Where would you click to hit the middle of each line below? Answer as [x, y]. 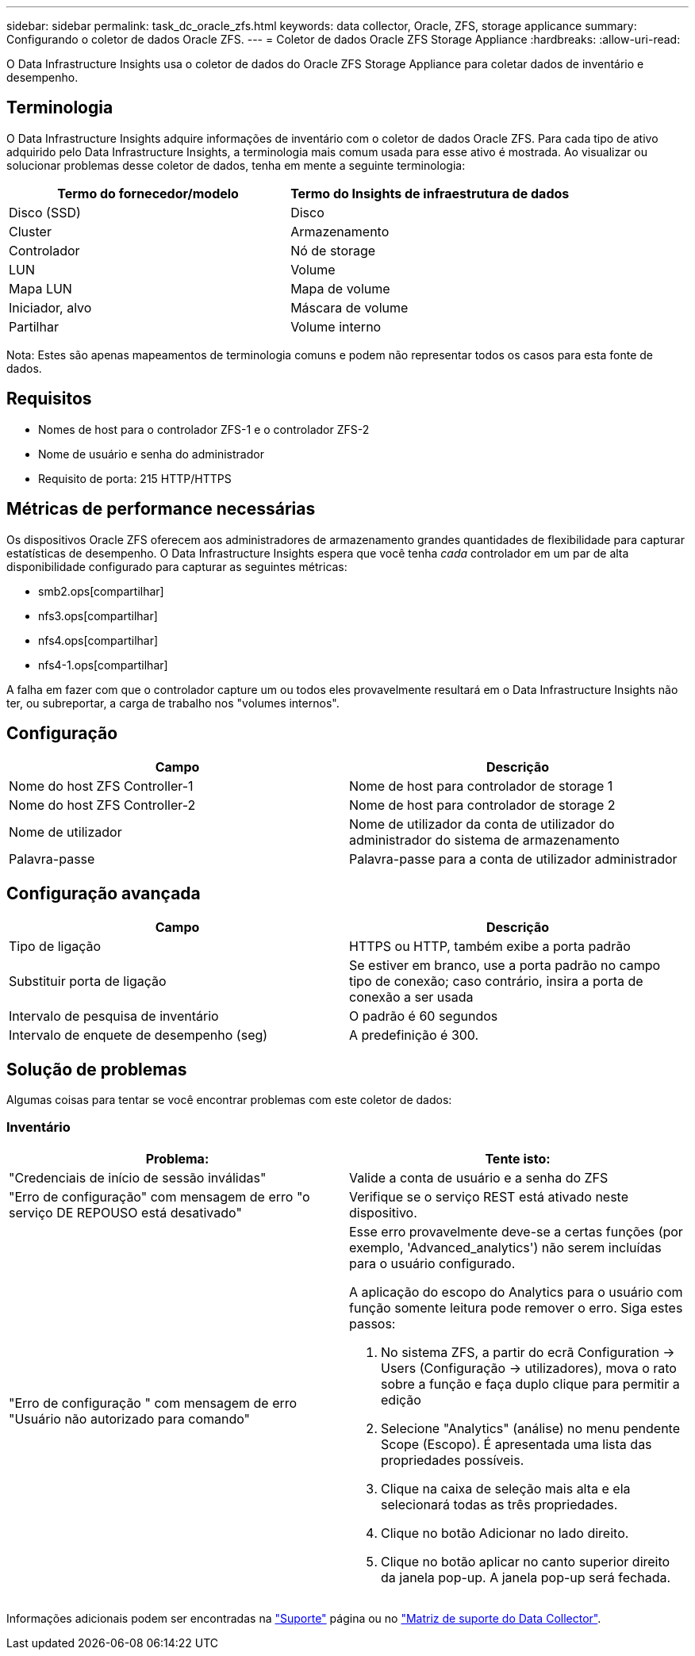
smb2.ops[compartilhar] [101, 591]
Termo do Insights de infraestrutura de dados [430, 193]
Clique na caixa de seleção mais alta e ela [506, 1488]
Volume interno [336, 326]
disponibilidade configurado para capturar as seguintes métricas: [177, 566]
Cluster [30, 231]
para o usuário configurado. [432, 1263]
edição [401, 1399]
